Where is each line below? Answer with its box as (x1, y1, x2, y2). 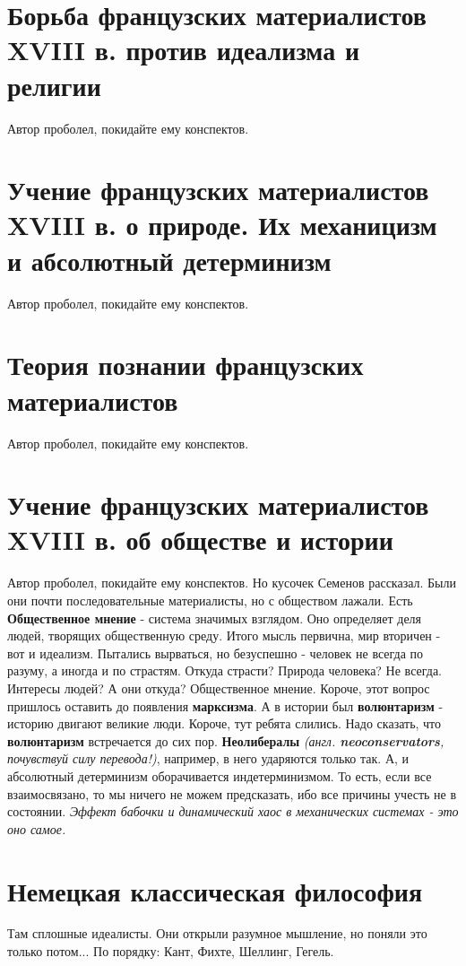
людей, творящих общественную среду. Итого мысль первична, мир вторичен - (7, 626, 441, 645)
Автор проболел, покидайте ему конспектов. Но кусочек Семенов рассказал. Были (7, 573, 456, 592)
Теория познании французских (7, 346, 364, 383)
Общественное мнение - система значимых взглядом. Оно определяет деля (7, 608, 422, 627)
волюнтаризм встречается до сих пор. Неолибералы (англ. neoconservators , (7, 731, 444, 750)
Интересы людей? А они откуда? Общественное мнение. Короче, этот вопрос (7, 678, 430, 697)
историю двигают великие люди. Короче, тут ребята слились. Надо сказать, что (7, 714, 442, 733)
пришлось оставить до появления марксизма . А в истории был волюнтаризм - (7, 696, 444, 715)
